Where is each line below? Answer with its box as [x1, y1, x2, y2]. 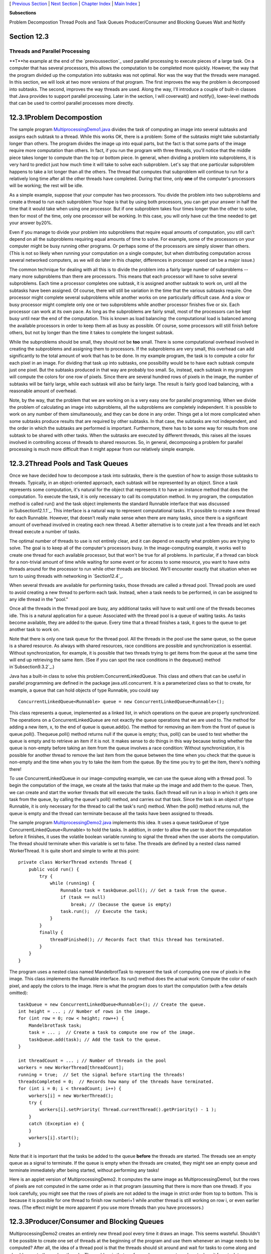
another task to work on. [9, 626, 60, 633]
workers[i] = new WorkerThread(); [28, 1092, 114, 1099]
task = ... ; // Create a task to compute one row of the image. [28, 1030, 196, 1035]
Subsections [9, 10, 37, 16]
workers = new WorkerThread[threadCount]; [18, 1065, 124, 1070]
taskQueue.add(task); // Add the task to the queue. [28, 1036, 162, 1042]
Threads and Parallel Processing [9, 48, 90, 55]
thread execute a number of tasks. [9, 529, 80, 535]
